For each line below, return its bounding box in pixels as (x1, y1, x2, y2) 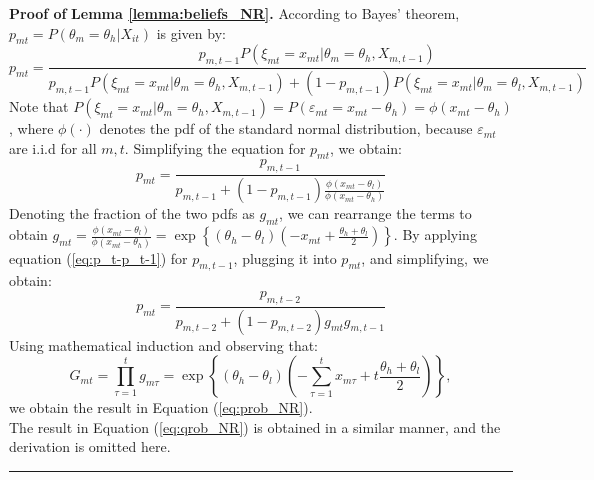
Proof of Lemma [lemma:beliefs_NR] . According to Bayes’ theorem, (9, 3, 460, 23)
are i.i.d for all (9, 137, 97, 158)
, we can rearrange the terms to (279, 203, 472, 224)
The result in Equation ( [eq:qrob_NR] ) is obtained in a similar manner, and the (9, 416, 501, 437)
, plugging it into (233, 247, 337, 268)
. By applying (393, 224, 477, 245)
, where (9, 118, 54, 139)
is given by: (156, 22, 226, 43)
